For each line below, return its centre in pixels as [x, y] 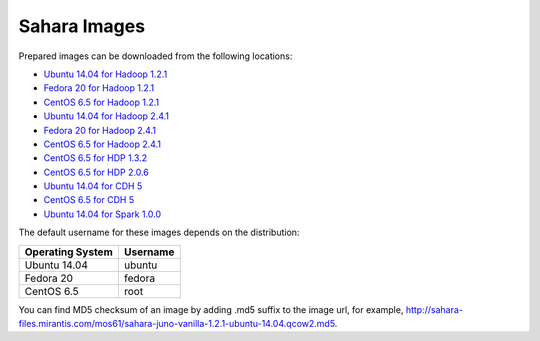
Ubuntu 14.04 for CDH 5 [93, 186]
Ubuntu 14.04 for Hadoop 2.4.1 [106, 116]
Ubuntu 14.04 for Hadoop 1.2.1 [105, 74]
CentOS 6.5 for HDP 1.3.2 [95, 158]
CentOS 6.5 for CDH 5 [89, 200]
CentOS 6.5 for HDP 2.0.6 [96, 172]
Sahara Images [81, 26]
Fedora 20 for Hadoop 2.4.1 [100, 130]
